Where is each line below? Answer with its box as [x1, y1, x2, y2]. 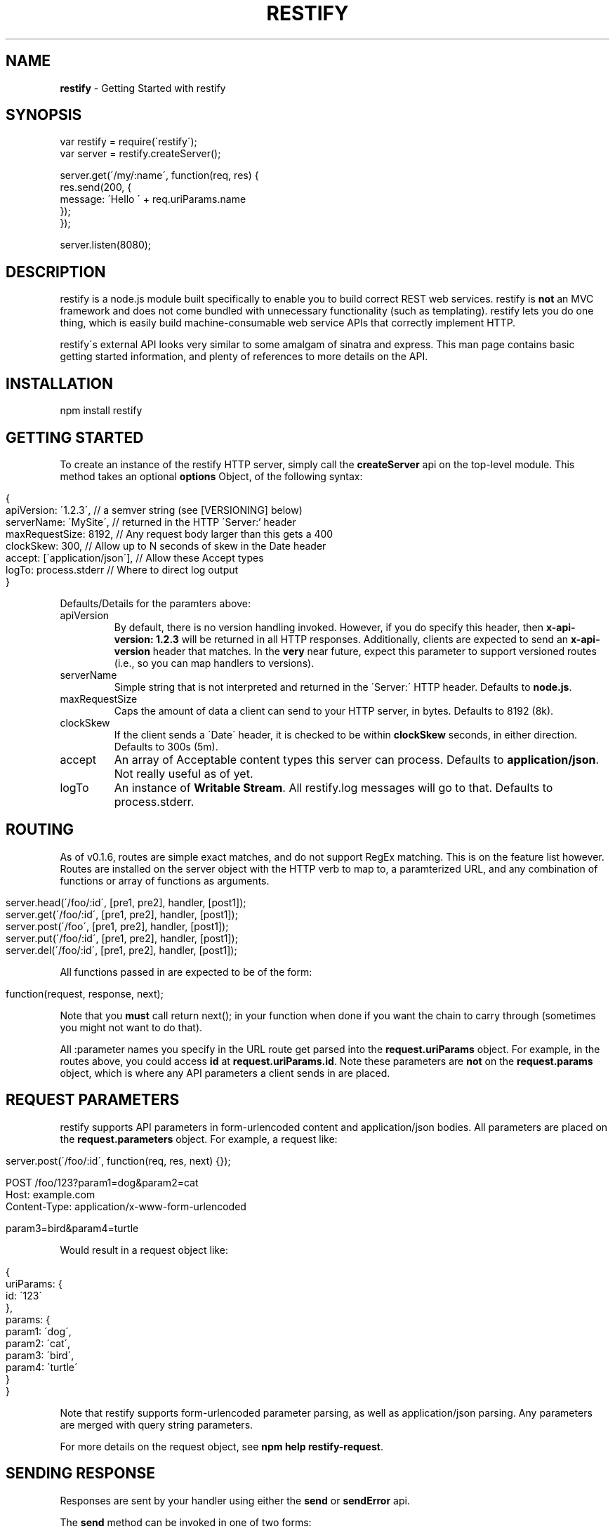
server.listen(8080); [60, 239, 152, 251]
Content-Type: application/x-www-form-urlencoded [6, 1200, 246, 1212]
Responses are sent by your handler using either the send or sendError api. [60, 1494, 410, 1507]
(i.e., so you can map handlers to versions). [114, 656, 315, 669]
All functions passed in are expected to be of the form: [60, 965, 312, 978]
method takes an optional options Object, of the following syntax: [60, 470, 363, 482]
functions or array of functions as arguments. [60, 874, 270, 887]
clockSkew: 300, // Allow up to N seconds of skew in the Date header [6, 539, 326, 552]
